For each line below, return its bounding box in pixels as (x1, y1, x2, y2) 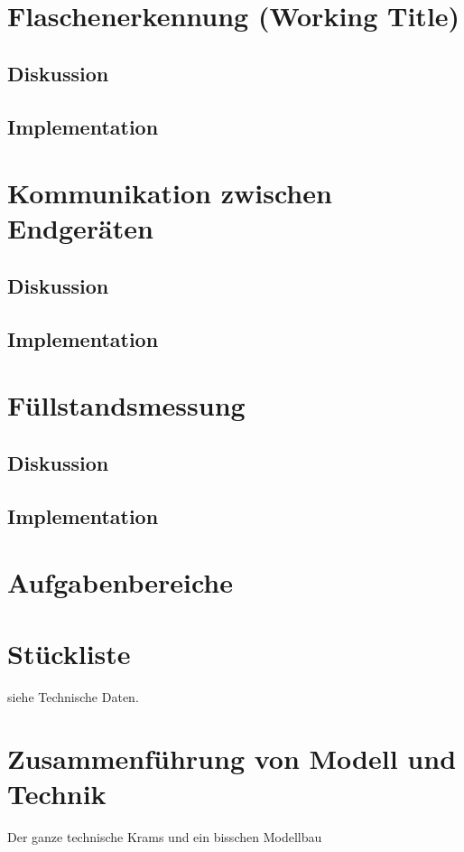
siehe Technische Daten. (7, 687, 139, 706)
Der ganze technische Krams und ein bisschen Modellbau (7, 828, 322, 847)
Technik (7, 775, 107, 812)
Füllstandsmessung (7, 387, 246, 424)
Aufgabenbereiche (7, 564, 234, 601)
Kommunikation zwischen (7, 174, 332, 211)
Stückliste (7, 634, 131, 671)
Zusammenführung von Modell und (7, 740, 457, 777)
